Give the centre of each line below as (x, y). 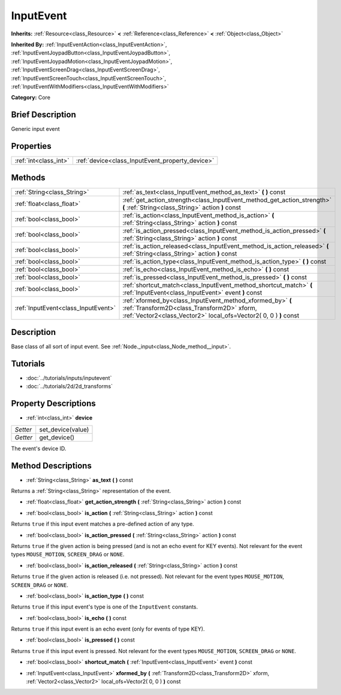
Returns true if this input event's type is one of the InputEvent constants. (105, 607)
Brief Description (43, 115)
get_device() (57, 437)
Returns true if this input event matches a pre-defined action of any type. (102, 524)
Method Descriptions (52, 465)
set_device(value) (64, 429)
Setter (23, 429)
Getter (24, 437)
